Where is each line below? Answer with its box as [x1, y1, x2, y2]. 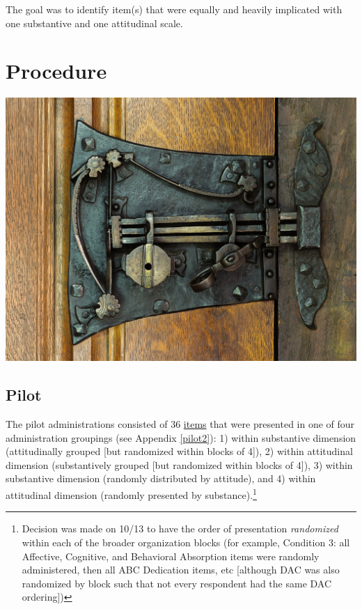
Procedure [6, 56, 107, 85]
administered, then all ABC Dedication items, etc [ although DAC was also [22, 562, 340, 577]
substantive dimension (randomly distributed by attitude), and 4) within [6, 471, 316, 486]
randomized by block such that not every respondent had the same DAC [22, 576, 332, 590]
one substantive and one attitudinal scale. [6, 15, 183, 30]
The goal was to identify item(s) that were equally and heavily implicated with [6, 2, 343, 16]
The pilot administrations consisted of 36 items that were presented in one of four [6, 417, 355, 431]
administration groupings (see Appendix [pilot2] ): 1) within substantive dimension [6, 430, 356, 445]
